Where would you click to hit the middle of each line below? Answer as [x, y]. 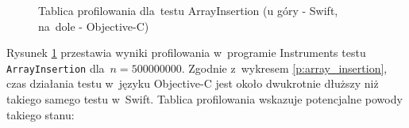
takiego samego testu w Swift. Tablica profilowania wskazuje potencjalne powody [204, 99]
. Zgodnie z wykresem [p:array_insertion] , [284, 68]
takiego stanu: [41, 114]
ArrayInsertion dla [56, 68]
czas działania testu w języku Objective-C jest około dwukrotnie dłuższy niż [193, 83]
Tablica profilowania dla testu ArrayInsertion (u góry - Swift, [188, 10]
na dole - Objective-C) [94, 26]
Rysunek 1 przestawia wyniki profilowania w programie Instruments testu [186, 53]
